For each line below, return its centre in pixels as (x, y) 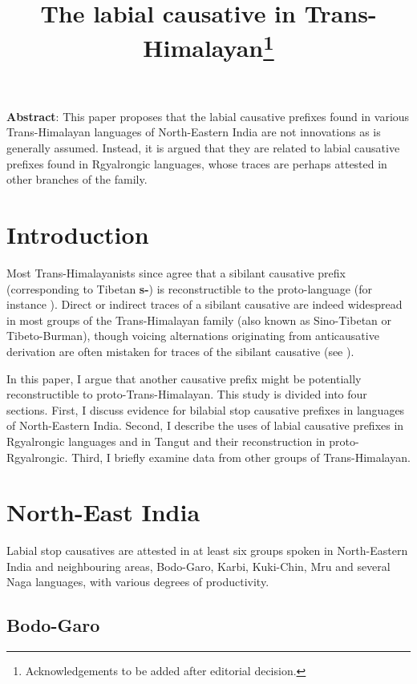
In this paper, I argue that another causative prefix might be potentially (184, 378)
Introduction (78, 235)
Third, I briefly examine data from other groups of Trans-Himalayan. (241, 457)
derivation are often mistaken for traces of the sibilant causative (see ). (180, 351)
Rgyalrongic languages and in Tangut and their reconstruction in (166, 441)
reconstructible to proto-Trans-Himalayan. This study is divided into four (187, 394)
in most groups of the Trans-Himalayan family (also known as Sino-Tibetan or (199, 320)
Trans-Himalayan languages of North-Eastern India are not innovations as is (194, 132)
